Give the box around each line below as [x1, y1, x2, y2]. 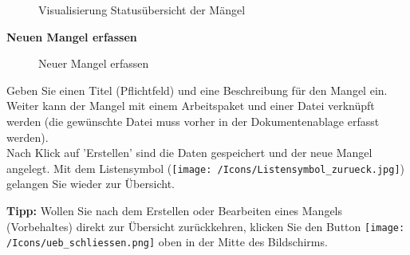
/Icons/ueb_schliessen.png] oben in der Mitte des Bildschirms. [6, 233, 328, 250]
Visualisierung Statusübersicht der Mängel [38, 2, 246, 18]
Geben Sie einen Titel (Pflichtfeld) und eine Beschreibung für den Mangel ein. [6, 81, 388, 98]
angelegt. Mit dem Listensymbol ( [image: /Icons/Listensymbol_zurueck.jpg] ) [6, 159, 405, 176]
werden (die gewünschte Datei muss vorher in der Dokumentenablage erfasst [6, 112, 380, 129]
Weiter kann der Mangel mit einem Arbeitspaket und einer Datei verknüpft [6, 97, 375, 114]
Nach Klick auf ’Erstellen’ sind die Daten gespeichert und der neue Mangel [6, 144, 373, 161]
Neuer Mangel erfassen [38, 55, 149, 72]
